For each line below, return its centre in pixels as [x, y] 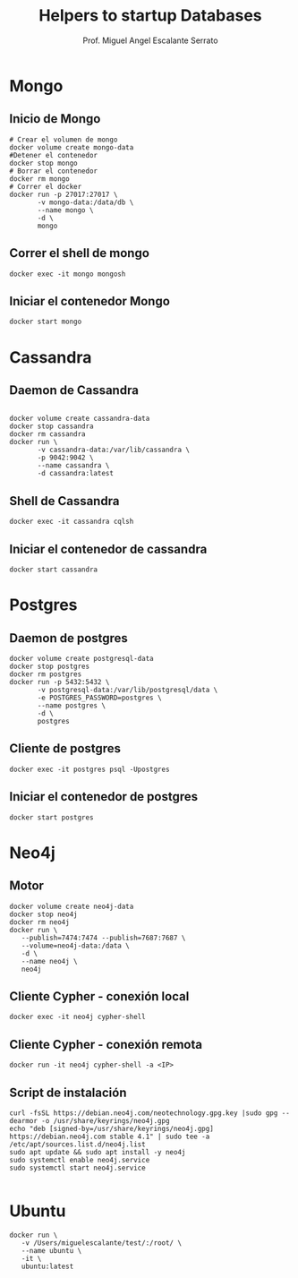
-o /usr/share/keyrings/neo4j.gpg [106, 1121]
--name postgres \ [71, 706]
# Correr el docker [46, 186]
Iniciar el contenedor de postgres [104, 797]
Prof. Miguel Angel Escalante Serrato [150, 40]
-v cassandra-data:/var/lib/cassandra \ [114, 450]
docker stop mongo [43, 163]
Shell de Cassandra [64, 501]
